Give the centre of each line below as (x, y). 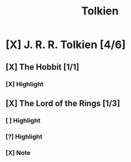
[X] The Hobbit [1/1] (42, 67)
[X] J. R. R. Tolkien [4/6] (66, 45)
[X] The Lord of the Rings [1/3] (63, 103)
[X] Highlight (25, 84)
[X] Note (18, 152)
